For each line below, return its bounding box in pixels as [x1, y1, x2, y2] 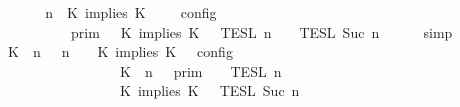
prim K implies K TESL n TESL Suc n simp [70, 21, 453, 42]
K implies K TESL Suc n [119, 80, 300, 101]
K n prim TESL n [119, 60, 282, 81]
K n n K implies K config [7, 41, 233, 62]
